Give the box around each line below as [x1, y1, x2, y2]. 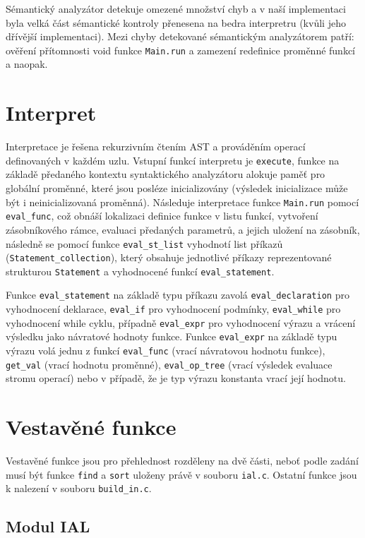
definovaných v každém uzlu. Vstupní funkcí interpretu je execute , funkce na [6, 153, 340, 167]
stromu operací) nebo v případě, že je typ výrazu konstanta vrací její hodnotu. [6, 371, 346, 385]
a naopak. [6, 56, 48, 71]
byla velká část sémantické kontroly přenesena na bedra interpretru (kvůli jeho [6, 15, 346, 30]
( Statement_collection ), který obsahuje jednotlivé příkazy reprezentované [6, 250, 332, 265]
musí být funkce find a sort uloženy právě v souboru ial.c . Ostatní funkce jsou [6, 467, 357, 482]
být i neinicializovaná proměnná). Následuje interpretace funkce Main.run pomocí [6, 194, 359, 209]
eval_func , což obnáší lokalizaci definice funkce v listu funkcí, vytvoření [6, 208, 318, 223]
